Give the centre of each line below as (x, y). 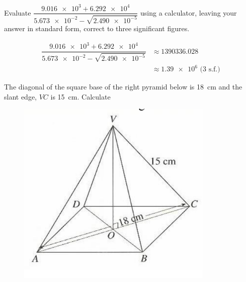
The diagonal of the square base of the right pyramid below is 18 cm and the (123, 87)
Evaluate (18, 12)
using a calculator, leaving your (189, 12)
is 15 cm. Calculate (80, 96)
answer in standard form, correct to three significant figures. (97, 28)
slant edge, (21, 96)
